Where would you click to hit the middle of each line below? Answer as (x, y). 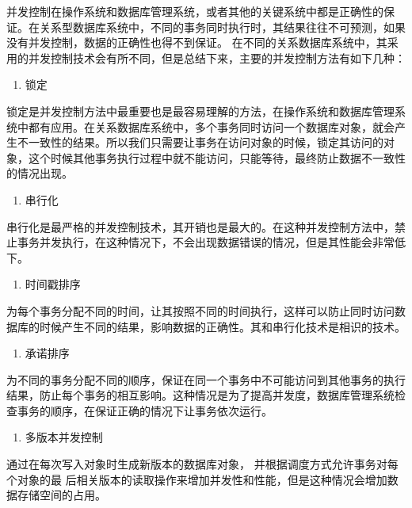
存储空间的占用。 (61, 495)
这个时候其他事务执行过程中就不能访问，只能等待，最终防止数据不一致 (211, 157)
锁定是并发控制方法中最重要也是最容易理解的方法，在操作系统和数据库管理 (200, 111)
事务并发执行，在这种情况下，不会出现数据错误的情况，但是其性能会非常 (206, 242)
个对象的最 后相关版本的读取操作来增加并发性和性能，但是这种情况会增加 (197, 479)
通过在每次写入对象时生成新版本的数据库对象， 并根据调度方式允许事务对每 (202, 464)
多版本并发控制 (64, 437)
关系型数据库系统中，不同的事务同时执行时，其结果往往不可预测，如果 (222, 27)
